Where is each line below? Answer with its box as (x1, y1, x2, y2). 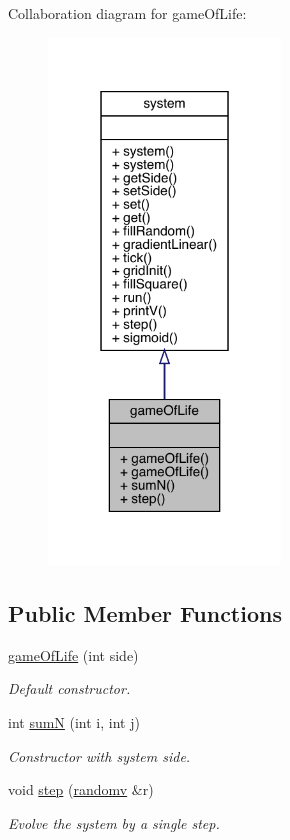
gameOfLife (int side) (8, 644, 139, 665)
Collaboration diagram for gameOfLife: (8, 3, 247, 23)
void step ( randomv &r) (8, 779, 154, 800)
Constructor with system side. (8, 745, 191, 766)
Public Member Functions (8, 597, 282, 628)
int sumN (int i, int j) (8, 711, 140, 732)
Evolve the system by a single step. (8, 812, 220, 833)
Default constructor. (8, 678, 131, 699)
